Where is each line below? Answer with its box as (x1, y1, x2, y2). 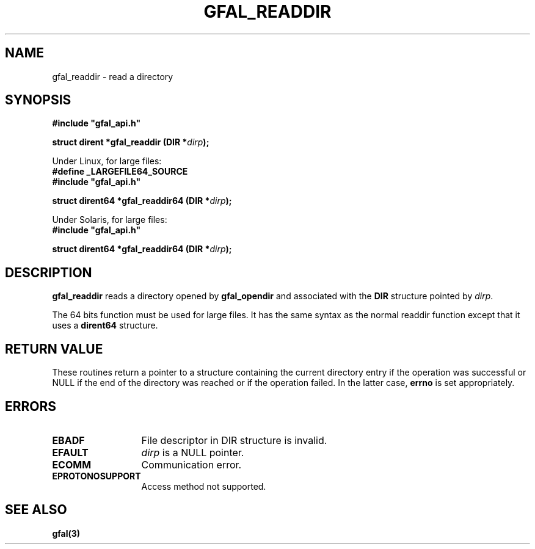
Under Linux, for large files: (52, 156, 162, 167)
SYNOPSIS (5, 92, 71, 108)
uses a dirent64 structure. (52, 320, 158, 331)
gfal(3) (52, 528, 81, 539)
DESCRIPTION (5, 264, 92, 280)
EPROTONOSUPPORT (52, 470, 141, 481)
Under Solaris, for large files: (52, 214, 167, 225)
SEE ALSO (5, 502, 67, 518)
